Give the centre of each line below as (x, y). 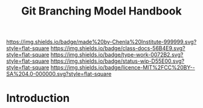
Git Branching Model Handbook (101, 11)
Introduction (38, 98)
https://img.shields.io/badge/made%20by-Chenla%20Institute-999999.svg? (101, 42)
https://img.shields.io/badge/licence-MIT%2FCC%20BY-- (123, 68)
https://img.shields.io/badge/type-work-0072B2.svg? (117, 55)
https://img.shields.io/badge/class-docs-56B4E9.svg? (118, 48)
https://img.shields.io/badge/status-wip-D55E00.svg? (118, 61)
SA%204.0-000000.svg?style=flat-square (59, 74)
